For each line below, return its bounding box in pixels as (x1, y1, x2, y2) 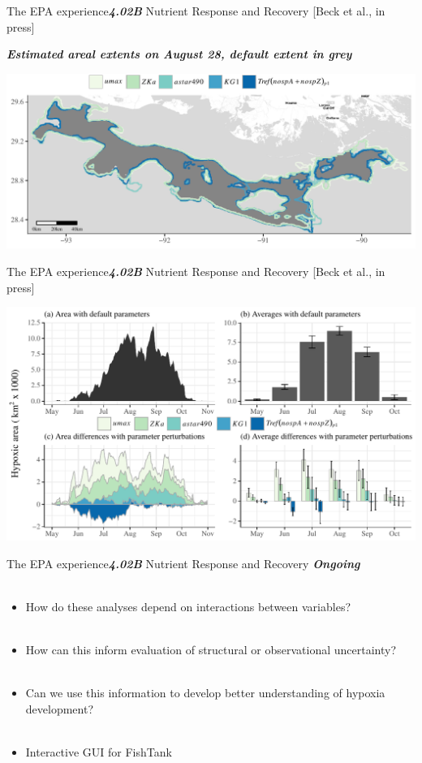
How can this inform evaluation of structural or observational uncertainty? (25, 641, 397, 658)
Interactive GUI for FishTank (25, 744, 172, 760)
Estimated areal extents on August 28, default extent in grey (6, 45, 352, 63)
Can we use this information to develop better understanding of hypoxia (25, 684, 385, 701)
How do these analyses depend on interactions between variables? (25, 597, 351, 614)
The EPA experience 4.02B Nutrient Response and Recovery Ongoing (6, 554, 360, 571)
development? (25, 700, 94, 717)
